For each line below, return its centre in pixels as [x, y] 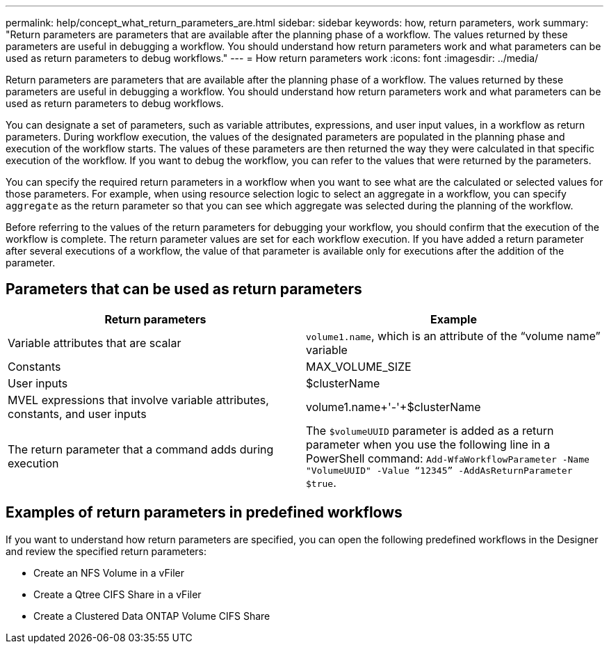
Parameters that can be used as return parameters [184, 289]
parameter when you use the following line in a [428, 444]
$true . [321, 482]
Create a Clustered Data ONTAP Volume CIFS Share [152, 616]
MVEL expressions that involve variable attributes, [138, 400]
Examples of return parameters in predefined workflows [204, 513]
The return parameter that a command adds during [141, 450]
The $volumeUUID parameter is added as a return [430, 430]
